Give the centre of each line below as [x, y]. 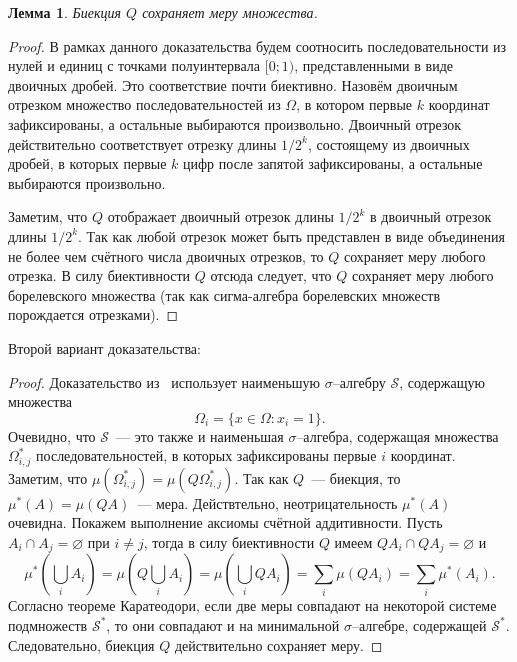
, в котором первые [354, 104]
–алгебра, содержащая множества [397, 435]
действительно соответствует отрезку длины [142, 143]
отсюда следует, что [271, 275]
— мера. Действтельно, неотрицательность [267, 502]
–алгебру [359, 381]
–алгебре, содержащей [419, 624]
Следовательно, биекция [81, 644]
